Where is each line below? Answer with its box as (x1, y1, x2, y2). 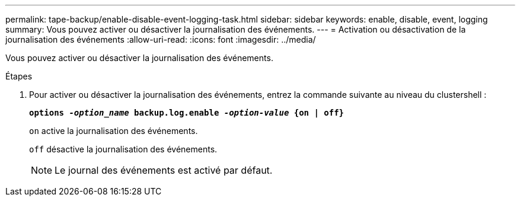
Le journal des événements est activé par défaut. (55, 164, 273, 176)
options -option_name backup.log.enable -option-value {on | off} (29, 108, 344, 117)
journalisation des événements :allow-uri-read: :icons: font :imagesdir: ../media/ (5, 34, 316, 44)
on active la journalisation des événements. (29, 126, 198, 136)
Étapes (5, 71, 33, 81)
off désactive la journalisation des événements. (29, 144, 218, 154)
